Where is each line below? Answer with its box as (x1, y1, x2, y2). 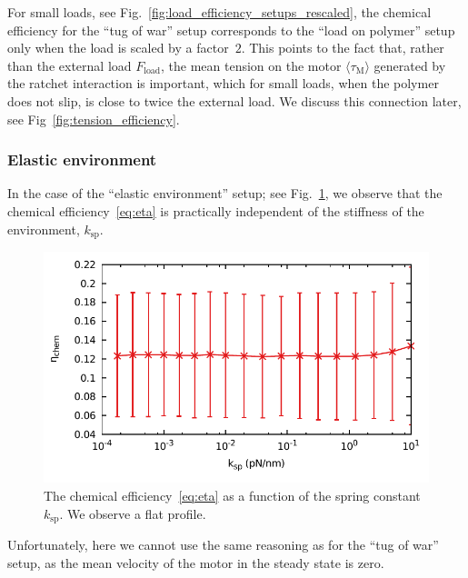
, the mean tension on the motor (160, 55, 342, 75)
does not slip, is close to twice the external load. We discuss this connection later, (7, 91, 462, 110)
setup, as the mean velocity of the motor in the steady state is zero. (7, 553, 384, 572)
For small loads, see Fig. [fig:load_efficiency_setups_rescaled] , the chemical (7, 3, 432, 21)
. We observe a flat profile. (59, 503, 206, 523)
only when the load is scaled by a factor (7, 38, 229, 57)
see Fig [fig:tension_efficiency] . (7, 109, 180, 128)
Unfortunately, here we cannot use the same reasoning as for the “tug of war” (7, 535, 439, 554)
